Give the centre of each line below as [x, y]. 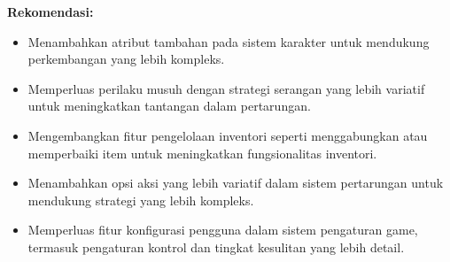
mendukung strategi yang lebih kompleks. [141, 200]
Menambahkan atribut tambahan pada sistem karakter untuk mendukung [229, 41]
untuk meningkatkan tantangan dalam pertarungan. [169, 106]
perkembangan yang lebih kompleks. [126, 59]
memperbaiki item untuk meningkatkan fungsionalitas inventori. [202, 153]
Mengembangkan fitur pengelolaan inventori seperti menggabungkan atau [228, 135]
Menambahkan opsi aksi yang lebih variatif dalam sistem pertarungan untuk [236, 183]
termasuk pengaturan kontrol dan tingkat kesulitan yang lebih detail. [216, 247]
